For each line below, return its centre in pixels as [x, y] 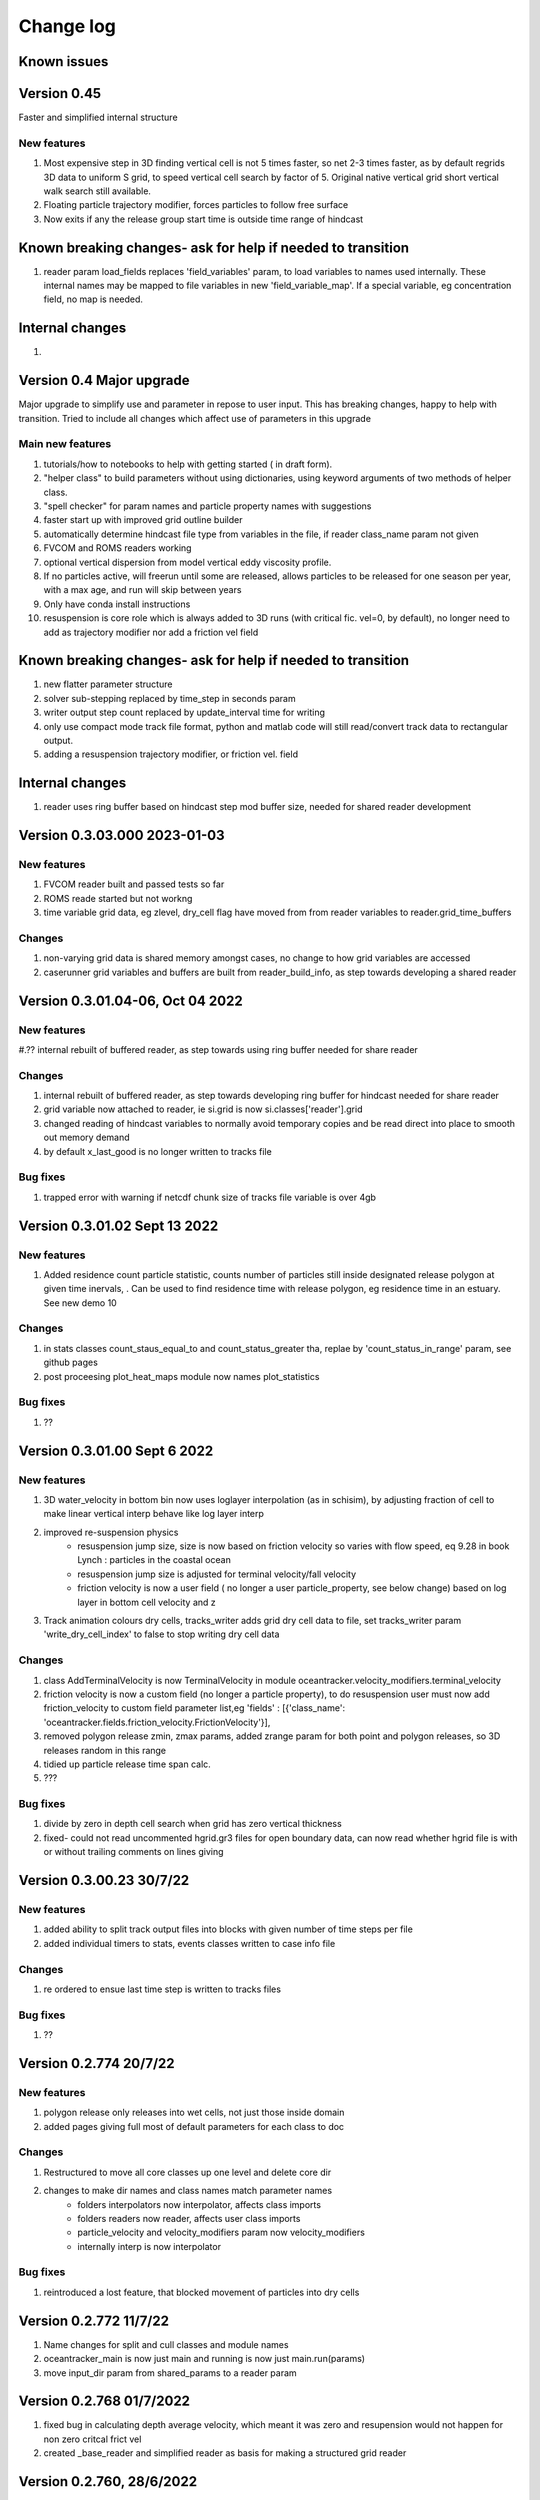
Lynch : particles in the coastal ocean [154, 1560]
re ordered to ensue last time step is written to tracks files [162, 1989]
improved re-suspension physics [111, 1532]
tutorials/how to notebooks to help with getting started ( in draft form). [188, 464]
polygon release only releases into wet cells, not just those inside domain [194, 2112]
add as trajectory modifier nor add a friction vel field [151, 632]
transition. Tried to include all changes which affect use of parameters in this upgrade [195, 418]
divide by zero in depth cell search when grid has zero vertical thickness [192, 1824]
